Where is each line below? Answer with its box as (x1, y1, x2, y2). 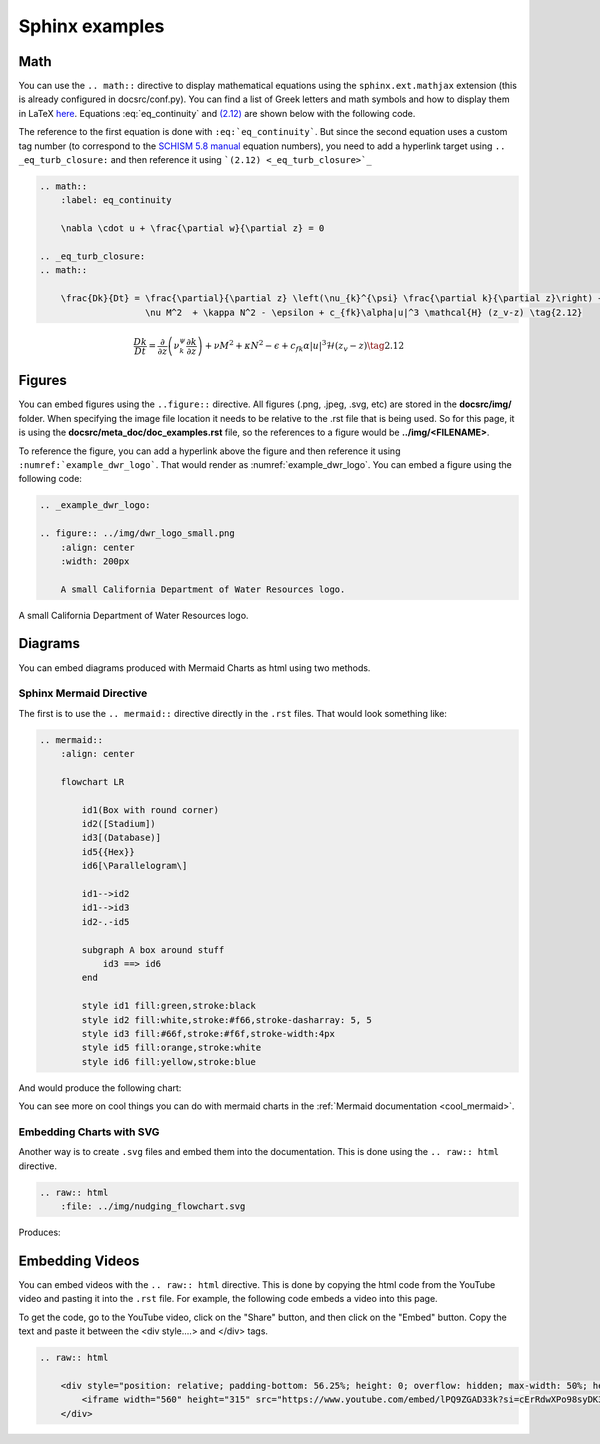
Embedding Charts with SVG (18, 1125, 160, 1139)
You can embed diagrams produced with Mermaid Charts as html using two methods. (18, 661, 371, 674)
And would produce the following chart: (18, 1081, 182, 1094)
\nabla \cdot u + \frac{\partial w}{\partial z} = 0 (60, 223, 325, 234)
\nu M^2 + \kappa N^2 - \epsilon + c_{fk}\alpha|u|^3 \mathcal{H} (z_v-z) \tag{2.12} (145, 306, 583, 318)
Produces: (18, 1226, 61, 1238)
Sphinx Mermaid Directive (18, 686, 148, 700)
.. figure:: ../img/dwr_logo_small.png (39, 528, 235, 539)
